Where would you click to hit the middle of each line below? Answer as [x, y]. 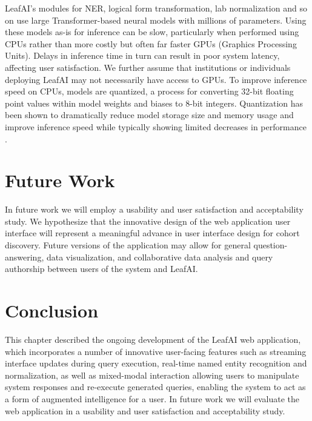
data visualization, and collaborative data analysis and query [160, 257]
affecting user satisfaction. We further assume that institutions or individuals [148, 67]
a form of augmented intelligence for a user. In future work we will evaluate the [152, 398]
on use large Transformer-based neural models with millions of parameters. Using [156, 20]
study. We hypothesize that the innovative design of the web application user [148, 221]
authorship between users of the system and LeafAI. [101, 269]
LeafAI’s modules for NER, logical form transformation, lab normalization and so [156, 8]
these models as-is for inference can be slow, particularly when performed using [152, 32]
